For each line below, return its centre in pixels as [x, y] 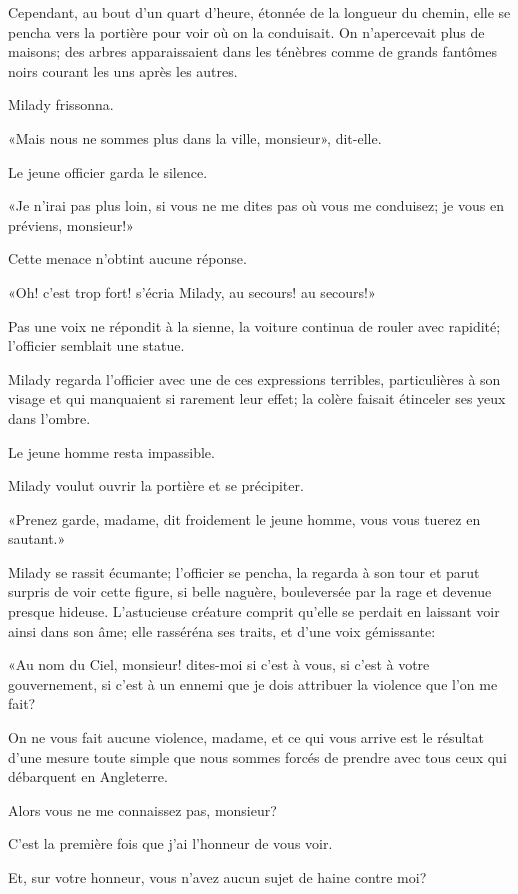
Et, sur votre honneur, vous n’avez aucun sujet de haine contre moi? [217, 877]
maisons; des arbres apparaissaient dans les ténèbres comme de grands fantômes [253, 51]
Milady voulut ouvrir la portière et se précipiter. [156, 485]
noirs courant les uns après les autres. [123, 70]
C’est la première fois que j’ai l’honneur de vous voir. [170, 843]
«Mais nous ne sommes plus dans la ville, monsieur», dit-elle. [195, 137]
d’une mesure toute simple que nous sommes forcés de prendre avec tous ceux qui [257, 756]
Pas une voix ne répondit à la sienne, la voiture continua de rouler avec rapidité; [254, 325]
